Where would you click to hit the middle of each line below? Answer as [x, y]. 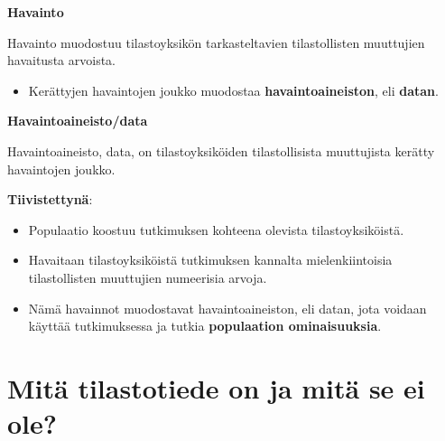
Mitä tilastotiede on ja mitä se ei [216, 387]
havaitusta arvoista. [61, 60]
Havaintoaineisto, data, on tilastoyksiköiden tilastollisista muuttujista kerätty [221, 150]
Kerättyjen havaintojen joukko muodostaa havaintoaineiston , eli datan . [233, 90]
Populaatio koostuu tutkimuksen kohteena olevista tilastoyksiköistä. [216, 229]
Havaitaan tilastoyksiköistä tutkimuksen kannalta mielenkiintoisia [210, 260]
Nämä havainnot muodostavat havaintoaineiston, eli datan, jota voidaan [227, 308]
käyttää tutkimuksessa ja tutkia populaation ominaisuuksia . [205, 326]
